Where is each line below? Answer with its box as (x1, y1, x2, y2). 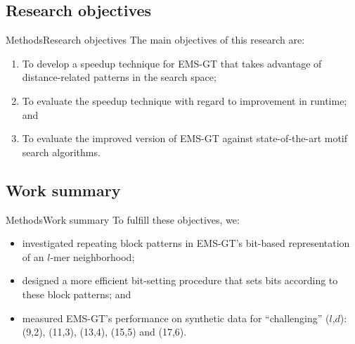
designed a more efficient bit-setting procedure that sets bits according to (22, 273, 338, 288)
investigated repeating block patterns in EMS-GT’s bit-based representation (22, 236, 350, 250)
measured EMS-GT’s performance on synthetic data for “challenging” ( (22, 310, 330, 325)
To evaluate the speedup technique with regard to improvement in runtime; (22, 93, 347, 108)
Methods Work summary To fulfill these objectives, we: (6, 212, 240, 227)
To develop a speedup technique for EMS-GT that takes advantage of (22, 56, 322, 70)
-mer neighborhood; (50, 249, 135, 264)
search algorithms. (22, 144, 101, 159)
